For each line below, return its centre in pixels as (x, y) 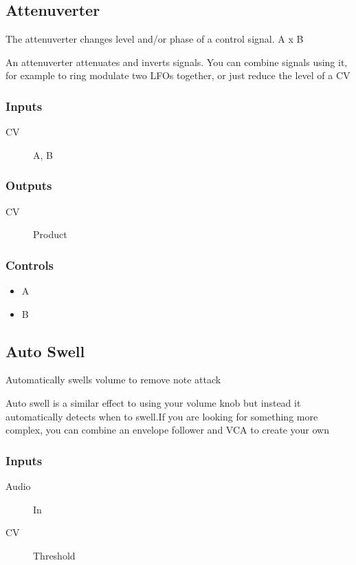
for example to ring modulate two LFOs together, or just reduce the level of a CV (178, 75)
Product (50, 234)
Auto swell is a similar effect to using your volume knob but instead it (153, 403)
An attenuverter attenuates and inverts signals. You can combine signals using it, (177, 62)
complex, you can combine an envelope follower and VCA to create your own (168, 430)
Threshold (54, 555)
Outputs (29, 185)
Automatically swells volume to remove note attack (113, 380)
